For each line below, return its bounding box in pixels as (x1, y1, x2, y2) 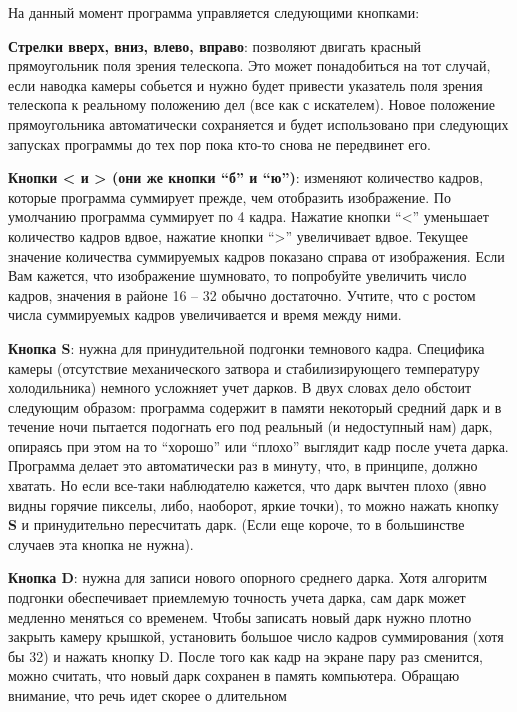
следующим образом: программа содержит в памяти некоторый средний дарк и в (8, 396, 502, 417)
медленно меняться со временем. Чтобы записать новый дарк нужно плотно (8, 606, 472, 627)
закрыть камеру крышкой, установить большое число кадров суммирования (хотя (8, 626, 504, 647)
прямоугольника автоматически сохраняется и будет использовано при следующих (8, 113, 509, 134)
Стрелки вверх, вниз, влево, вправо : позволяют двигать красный (8, 35, 422, 56)
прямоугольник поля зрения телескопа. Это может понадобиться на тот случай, (8, 55, 491, 76)
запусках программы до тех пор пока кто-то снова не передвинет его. (8, 133, 431, 154)
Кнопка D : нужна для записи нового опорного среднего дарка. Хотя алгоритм (8, 567, 488, 588)
